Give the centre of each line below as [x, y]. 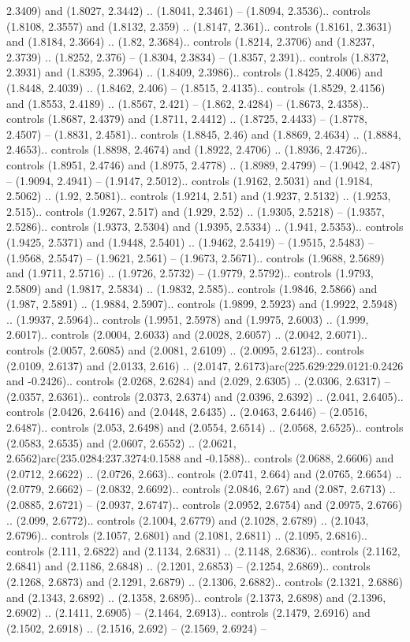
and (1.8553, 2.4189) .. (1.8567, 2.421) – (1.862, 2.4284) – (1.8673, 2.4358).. [188, 103]
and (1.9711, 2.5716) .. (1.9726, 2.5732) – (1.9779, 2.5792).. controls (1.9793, [190, 273]
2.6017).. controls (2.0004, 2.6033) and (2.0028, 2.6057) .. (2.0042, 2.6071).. [187, 334]
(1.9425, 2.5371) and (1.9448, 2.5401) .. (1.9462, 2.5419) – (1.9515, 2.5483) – [190, 241]
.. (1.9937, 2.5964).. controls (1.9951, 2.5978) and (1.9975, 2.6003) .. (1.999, [188, 319]
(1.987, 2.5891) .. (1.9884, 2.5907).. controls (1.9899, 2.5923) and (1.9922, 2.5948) [202, 304]
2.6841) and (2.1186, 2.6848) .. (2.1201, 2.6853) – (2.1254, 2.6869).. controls [188, 566]
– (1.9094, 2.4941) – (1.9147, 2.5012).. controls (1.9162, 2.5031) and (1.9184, [190, 180]
